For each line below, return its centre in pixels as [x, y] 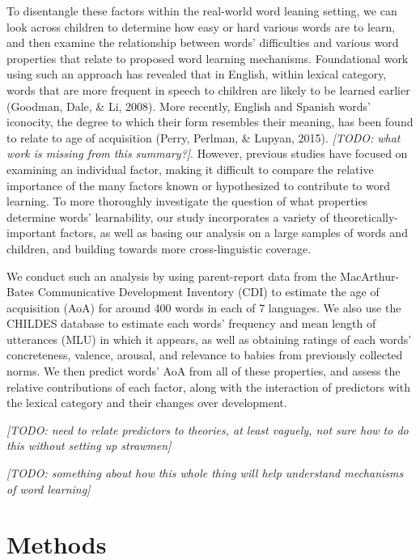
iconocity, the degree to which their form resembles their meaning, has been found [210, 122]
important [32, 233]
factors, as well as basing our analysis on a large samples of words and [234, 233]
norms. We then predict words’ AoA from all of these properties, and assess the [204, 371]
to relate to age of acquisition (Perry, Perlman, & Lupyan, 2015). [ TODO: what [204, 137]
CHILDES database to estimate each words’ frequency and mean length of [191, 323]
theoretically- [365, 216]
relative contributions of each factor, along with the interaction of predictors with [208, 386]
